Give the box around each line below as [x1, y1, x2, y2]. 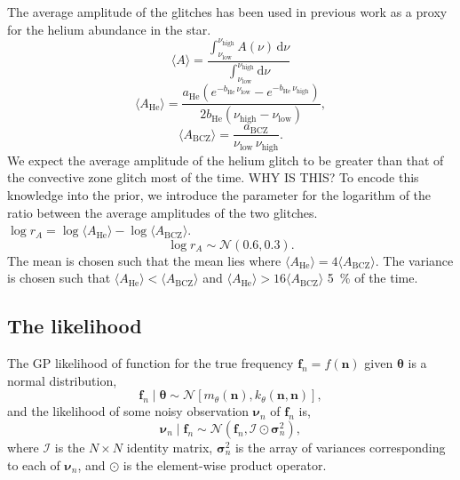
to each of [7, 455, 60, 474]
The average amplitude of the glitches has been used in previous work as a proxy [7, 3, 448, 20]
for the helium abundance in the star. [7, 20, 211, 38]
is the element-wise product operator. [123, 455, 327, 474]
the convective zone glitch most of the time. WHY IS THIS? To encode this [7, 168, 419, 187]
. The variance [375, 251, 454, 269]
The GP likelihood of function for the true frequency [7, 354, 294, 372]
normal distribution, [7, 371, 117, 389]
